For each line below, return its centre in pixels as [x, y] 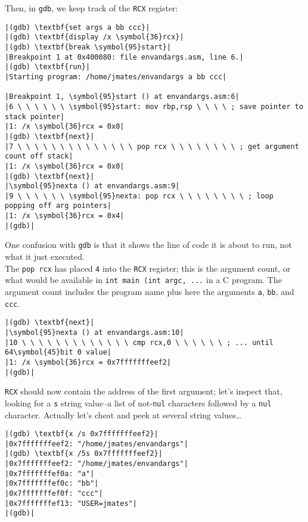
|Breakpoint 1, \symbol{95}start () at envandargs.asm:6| [122, 97]
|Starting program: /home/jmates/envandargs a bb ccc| [116, 77]
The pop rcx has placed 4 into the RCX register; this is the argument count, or [148, 268]
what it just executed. [45, 257]
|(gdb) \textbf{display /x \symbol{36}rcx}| [94, 37]
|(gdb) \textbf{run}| [48, 67]
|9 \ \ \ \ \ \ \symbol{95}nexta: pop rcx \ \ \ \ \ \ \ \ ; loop [139, 196]
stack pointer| [35, 116]
